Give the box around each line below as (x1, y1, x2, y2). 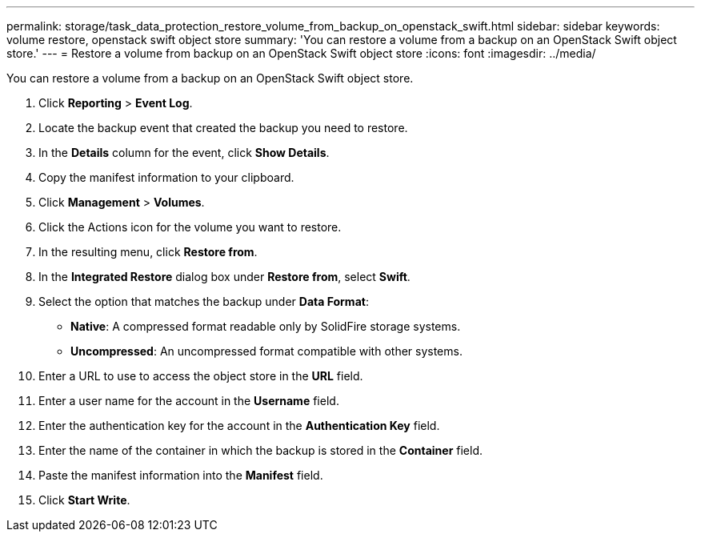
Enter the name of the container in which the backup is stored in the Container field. (38, 444, 483, 457)
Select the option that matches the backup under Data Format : (38, 295, 369, 308)
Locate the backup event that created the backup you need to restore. (38, 121, 408, 134)
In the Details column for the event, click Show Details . (38, 146, 330, 159)
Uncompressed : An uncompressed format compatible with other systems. (70, 344, 463, 358)
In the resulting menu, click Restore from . (38, 245, 258, 259)
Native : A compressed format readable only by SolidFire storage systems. (70, 319, 461, 333)
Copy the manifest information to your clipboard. (38, 171, 294, 184)
